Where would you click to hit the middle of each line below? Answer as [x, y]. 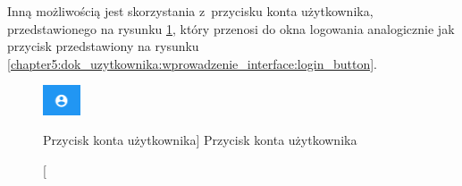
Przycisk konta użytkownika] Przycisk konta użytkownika [200, 140]
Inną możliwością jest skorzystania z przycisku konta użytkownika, [190, 11]
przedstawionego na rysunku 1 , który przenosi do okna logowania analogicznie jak [231, 28]
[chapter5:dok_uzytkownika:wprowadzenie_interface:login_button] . [192, 63]
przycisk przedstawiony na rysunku [103, 46]
